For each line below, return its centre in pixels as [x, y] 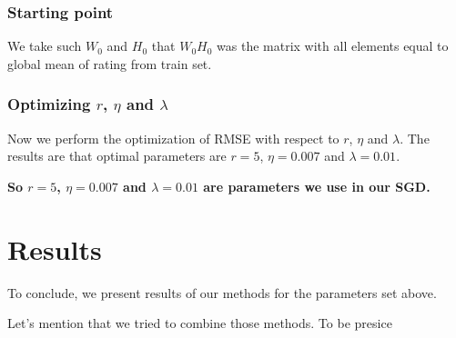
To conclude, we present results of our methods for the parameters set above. [222, 292]
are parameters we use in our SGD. [317, 186]
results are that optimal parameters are [117, 156]
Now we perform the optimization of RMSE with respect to [173, 138]
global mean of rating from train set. [110, 63]
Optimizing [49, 104]
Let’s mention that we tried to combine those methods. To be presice [200, 323]
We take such [45, 46]
